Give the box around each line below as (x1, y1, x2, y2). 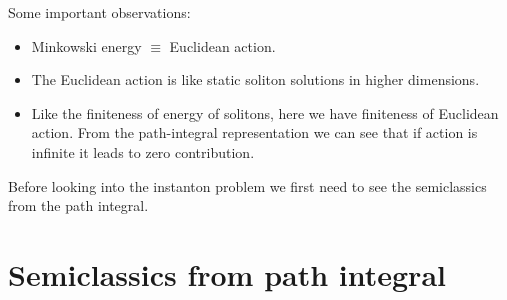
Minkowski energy (31, 35, 142, 56)
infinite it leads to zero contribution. (31, 141, 255, 162)
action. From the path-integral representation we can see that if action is (31, 122, 478, 143)
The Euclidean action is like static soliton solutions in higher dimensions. (31, 69, 480, 90)
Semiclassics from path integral (8, 253, 446, 294)
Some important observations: (8, 2, 191, 22)
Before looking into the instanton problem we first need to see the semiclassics (8, 175, 487, 196)
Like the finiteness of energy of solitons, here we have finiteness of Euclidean (31, 102, 499, 123)
